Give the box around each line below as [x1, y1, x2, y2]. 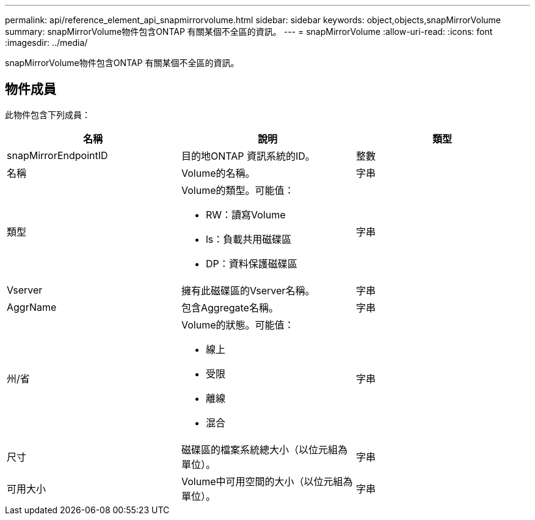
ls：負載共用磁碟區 [205, 232, 292, 245]
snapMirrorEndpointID [7, 149, 108, 162]
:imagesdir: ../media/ [5, 37, 88, 48]
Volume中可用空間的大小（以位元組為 [181, 475, 353, 488]
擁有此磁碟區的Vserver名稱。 [181, 284, 315, 297]
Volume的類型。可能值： [181, 184, 294, 196]
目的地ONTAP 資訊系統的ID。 [181, 149, 315, 162]
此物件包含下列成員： [5, 109, 90, 120]
